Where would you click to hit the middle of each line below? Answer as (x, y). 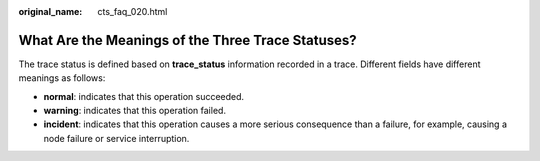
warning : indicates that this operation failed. (135, 111)
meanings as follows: (62, 78)
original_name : (50, 11)
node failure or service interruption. (116, 138)
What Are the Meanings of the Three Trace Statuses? (187, 40)
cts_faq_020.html (132, 11)
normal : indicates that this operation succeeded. (144, 96)
